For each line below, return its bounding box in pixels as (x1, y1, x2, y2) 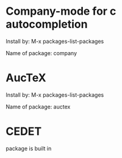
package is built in (5, 145, 52, 152)
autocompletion (5, 17, 88, 31)
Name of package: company (5, 49, 77, 56)
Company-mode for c (5, 4, 117, 18)
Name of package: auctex (5, 103, 71, 110)
